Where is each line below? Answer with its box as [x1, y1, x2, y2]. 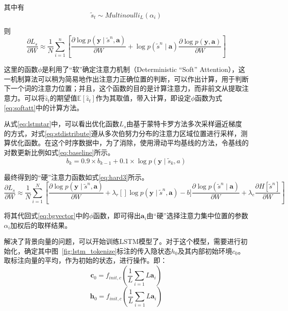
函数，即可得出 [93, 210, 141, 221]
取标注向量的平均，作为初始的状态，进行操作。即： [4, 255, 167, 265]
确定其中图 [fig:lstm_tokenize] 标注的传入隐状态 [24, 245, 171, 256]
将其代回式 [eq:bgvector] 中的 [4, 210, 89, 221]
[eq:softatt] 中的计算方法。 [4, 102, 84, 112]
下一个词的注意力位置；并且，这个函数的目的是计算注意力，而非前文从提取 [4, 83, 242, 93]
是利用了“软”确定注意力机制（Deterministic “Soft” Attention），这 [42, 64, 245, 74]
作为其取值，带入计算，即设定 [95, 93, 191, 103]
